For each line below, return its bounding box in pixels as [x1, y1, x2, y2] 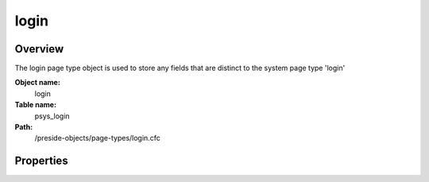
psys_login [34, 111, 71, 121]
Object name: [14, 78, 61, 87]
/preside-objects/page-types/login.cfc [34, 134, 160, 143]
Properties [14, 154, 68, 168]
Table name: [14, 100, 57, 110]
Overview [14, 42, 64, 56]
